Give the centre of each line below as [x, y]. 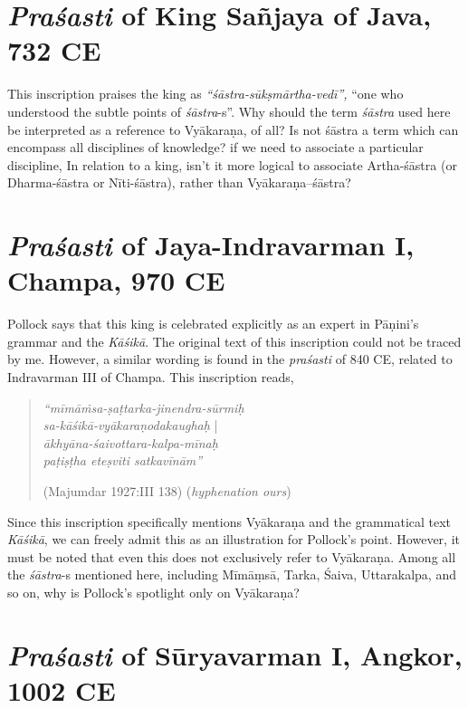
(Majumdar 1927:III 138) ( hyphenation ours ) [167, 490]
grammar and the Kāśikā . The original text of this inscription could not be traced [234, 341]
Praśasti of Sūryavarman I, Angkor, [235, 655]
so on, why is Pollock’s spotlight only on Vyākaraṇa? [153, 592]
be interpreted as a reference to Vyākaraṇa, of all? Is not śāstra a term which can [233, 129]
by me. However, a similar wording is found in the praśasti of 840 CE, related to [230, 359]
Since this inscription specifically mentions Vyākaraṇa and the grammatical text [229, 521]
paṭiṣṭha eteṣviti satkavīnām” [123, 460]
